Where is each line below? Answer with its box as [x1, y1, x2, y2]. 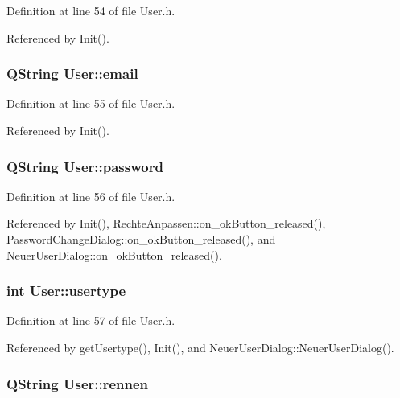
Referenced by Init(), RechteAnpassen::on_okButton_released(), [6, 215, 326, 232]
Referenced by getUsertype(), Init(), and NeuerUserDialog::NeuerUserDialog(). [6, 339, 394, 355]
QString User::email [6, 64, 138, 84]
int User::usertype [6, 281, 126, 301]
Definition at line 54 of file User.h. [6, 2, 175, 18]
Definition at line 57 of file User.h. [6, 312, 175, 329]
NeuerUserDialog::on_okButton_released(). [6, 246, 222, 263]
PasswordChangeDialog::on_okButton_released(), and [6, 231, 276, 247]
